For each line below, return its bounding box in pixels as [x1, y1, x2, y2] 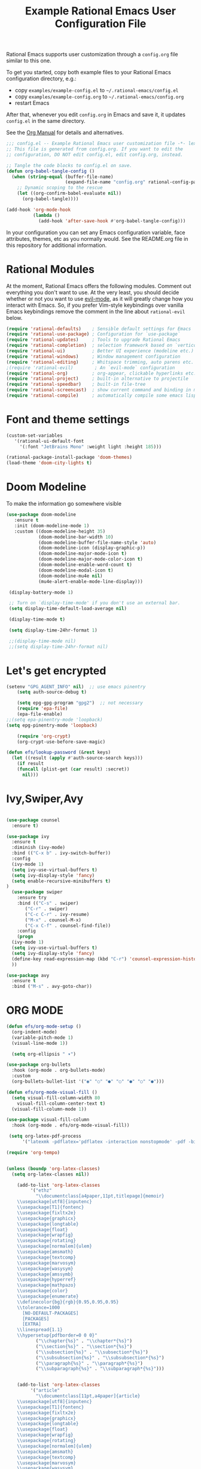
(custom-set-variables [6, 433, 63, 439]
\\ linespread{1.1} [17, 1327, 63, 1333]
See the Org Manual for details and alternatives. [6, 129, 124, 136]
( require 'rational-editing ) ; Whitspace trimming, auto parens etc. [6, 359, 194, 365]
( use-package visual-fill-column [6, 1117, 90, 1123]
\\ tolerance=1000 [17, 1304, 60, 1310]
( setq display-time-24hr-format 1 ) [8, 627, 98, 633]
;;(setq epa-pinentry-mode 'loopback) [6, 717, 103, 723]
